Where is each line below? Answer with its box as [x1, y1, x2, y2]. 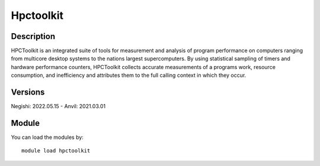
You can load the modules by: [11, 134, 84, 141]
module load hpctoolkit [21, 148, 91, 154]
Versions [11, 87, 45, 97]
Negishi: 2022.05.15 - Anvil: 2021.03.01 [11, 103, 106, 110]
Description [11, 31, 56, 41]
